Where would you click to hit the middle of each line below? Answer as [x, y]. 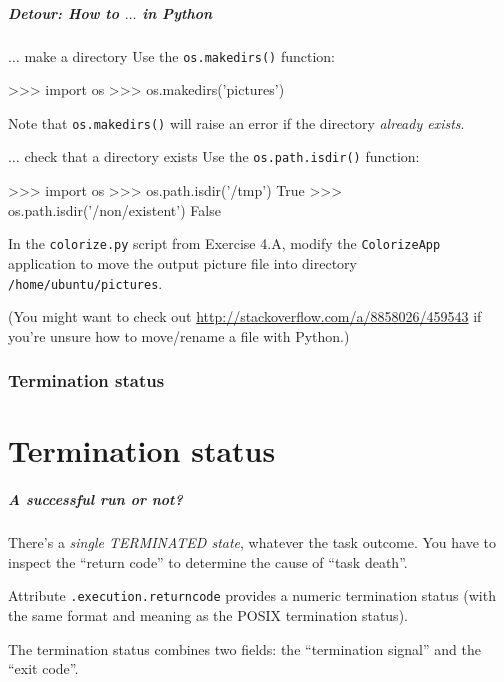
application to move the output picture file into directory [182, 262]
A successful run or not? [95, 499]
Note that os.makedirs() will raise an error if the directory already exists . [236, 122]
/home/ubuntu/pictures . [85, 282]
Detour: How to [63, 12]
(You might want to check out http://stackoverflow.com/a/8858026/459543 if [245, 316]
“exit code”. [43, 668]
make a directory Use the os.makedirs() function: [180, 55]
